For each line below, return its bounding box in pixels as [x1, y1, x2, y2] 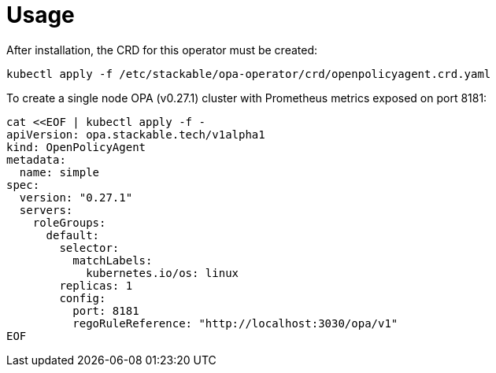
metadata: [6, 153, 66, 166]
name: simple [19, 165, 100, 179]
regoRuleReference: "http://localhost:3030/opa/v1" [72, 316, 398, 330]
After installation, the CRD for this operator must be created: [6, 42, 318, 57]
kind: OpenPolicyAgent [6, 140, 146, 153]
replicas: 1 [59, 279, 133, 292]
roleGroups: [32, 216, 106, 229]
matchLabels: [72, 253, 153, 267]
